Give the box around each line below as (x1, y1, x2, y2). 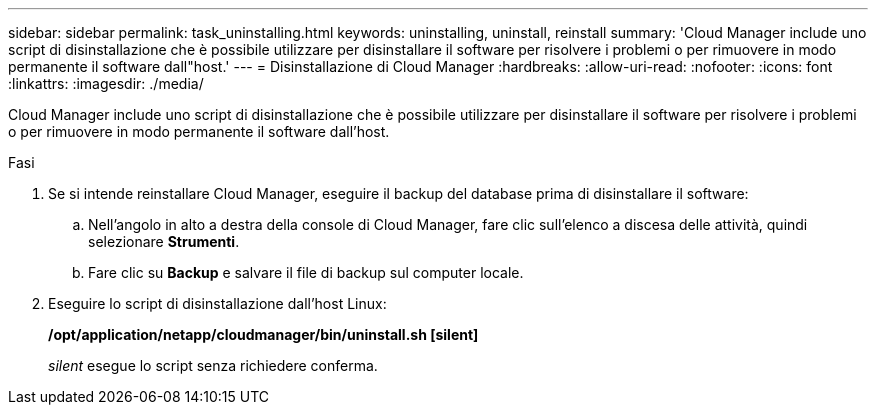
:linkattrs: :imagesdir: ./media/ (8, 75, 204, 92)
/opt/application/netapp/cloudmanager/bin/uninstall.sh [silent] (48, 326, 479, 343)
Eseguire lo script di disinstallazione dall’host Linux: (48, 295, 387, 312)
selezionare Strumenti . (88, 233, 240, 250)
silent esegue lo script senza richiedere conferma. (48, 357, 378, 374)
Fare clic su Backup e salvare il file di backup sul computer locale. (88, 264, 524, 281)
